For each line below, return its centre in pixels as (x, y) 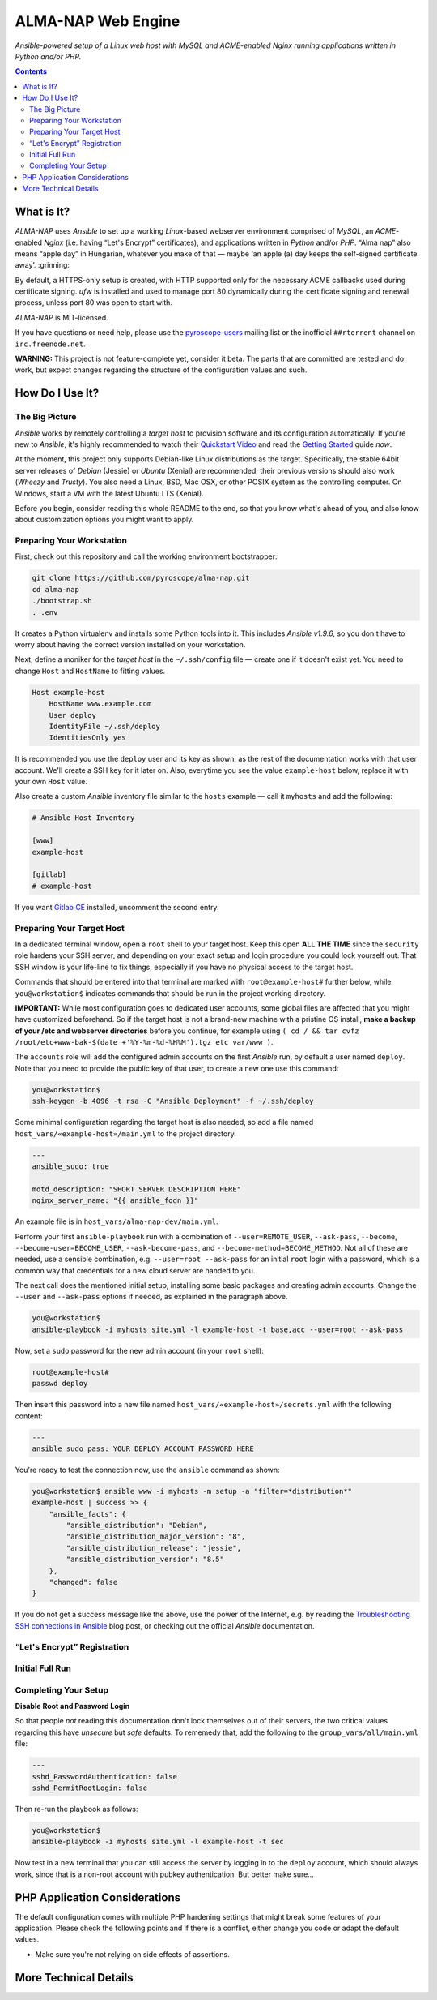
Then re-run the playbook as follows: (76, 1809)
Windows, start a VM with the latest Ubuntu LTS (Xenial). (109, 493)
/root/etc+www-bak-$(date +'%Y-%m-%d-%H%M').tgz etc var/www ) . (144, 1042)
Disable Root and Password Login (72, 1706)
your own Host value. (51, 782)
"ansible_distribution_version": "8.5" (145, 1560)
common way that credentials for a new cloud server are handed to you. (135, 1270)
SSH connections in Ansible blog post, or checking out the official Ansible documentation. (165, 1625)
